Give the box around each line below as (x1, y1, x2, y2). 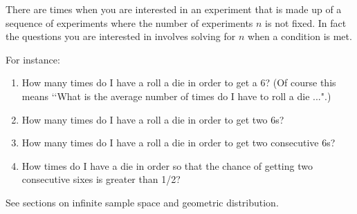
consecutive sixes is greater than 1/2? (21, 172, 181, 186)
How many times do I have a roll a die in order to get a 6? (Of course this (21, 75, 336, 90)
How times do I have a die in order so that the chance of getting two (21, 158, 313, 173)
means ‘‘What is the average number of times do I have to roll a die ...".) (21, 88, 331, 103)
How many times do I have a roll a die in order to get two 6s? (21, 112, 284, 126)
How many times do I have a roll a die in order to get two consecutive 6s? (21, 135, 336, 150)
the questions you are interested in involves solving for (6, 29, 236, 43)
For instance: (6, 52, 60, 66)
